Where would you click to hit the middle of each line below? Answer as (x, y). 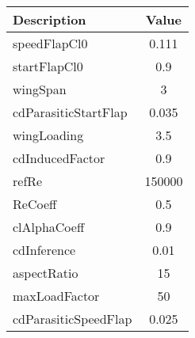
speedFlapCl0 (50, 43)
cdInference (44, 250)
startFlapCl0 (48, 66)
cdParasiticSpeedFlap (73, 319)
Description (50, 19)
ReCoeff (35, 204)
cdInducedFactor (59, 158)
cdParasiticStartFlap (70, 112)
